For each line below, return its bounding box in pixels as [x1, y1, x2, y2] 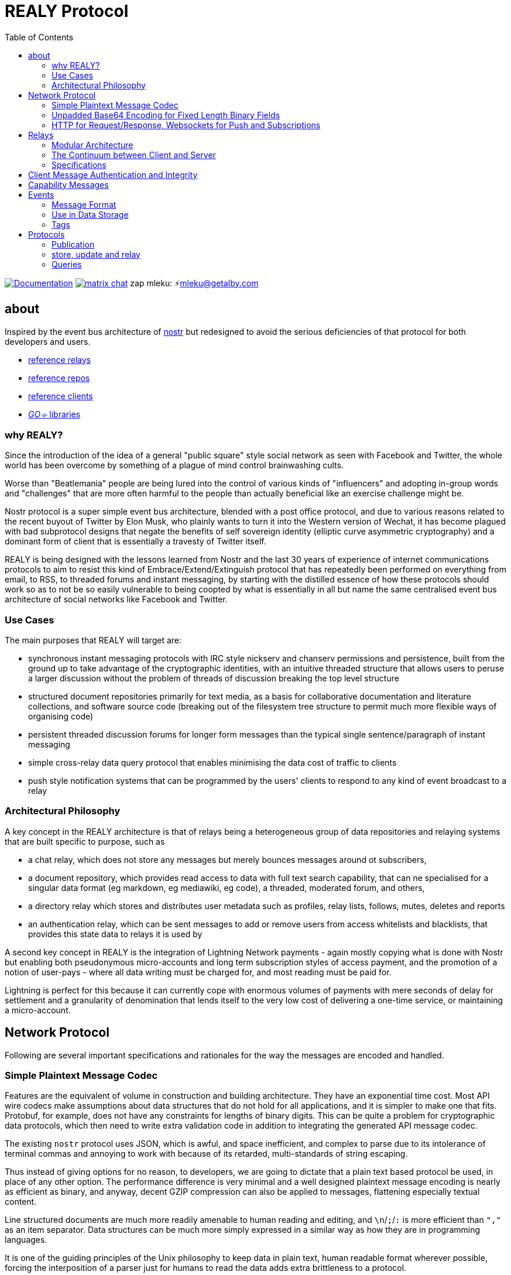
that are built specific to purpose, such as [5, 836, 165, 846]
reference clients [28, 390, 93, 401]
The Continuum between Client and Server [52, 149, 216, 160]
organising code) [28, 711, 94, 722]
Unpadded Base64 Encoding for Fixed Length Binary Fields [52, 109, 280, 120]
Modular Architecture [52, 139, 133, 150]
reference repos [28, 372, 90, 383]
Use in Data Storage [52, 209, 129, 220]
